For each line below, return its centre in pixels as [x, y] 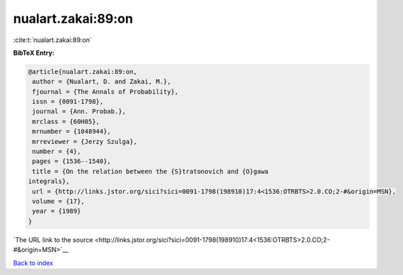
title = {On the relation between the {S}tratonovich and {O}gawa [151, 171]
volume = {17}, [59, 201]
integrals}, [49, 181]
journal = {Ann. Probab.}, [79, 111]
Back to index [33, 263]
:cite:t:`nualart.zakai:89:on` [53, 40]
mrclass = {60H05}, [66, 121]
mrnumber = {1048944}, [72, 131]
